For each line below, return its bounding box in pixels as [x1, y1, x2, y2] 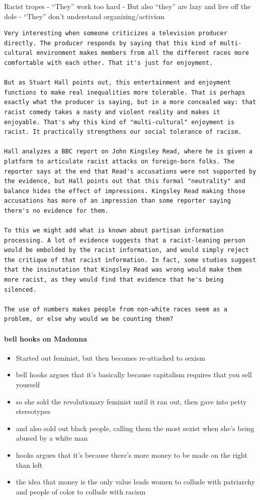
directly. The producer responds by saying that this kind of [4, 39, 217, 47]
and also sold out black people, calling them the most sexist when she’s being [16, 423, 254, 433]
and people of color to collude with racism [16, 486, 146, 496]
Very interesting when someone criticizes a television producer [4, 30, 227, 37]
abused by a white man [16, 433, 88, 443]
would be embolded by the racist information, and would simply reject [4, 246, 249, 254]
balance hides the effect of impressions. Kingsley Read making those [4, 187, 245, 195]
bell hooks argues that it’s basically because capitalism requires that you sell [16, 369, 252, 380]
